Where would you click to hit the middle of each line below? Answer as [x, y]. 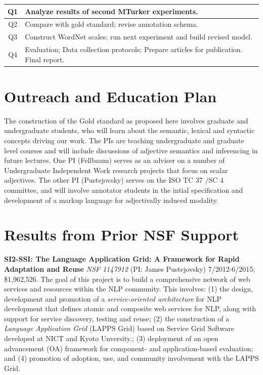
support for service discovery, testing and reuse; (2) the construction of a [117, 318]
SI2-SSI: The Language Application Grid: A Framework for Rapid [122, 259]
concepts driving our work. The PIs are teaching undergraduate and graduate [124, 140]
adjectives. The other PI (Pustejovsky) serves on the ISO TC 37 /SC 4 [114, 180]
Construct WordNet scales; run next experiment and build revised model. [139, 37]
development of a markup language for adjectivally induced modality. [111, 200]
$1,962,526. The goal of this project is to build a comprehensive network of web [127, 279]
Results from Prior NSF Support [121, 235]
